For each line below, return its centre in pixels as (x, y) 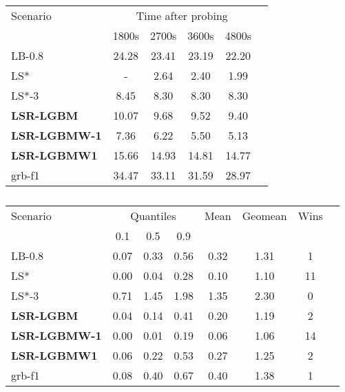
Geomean (264, 216)
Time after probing (182, 15)
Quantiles (153, 216)
